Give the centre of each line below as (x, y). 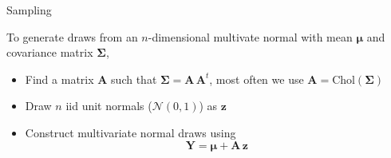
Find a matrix (59, 79)
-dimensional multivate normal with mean (250, 36)
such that (134, 79)
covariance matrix (50, 52)
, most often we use (257, 79)
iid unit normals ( (109, 106)
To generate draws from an (72, 36)
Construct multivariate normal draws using (130, 132)
